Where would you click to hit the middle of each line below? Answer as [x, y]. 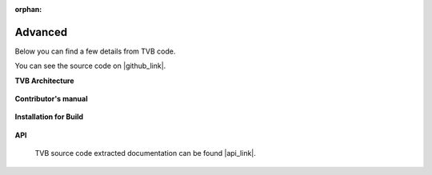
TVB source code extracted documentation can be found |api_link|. [145, 153]
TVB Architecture [45, 81]
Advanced [41, 32]
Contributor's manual [51, 99]
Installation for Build [49, 117]
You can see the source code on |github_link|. [90, 66]
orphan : [28, 9]
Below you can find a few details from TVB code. [95, 51]
